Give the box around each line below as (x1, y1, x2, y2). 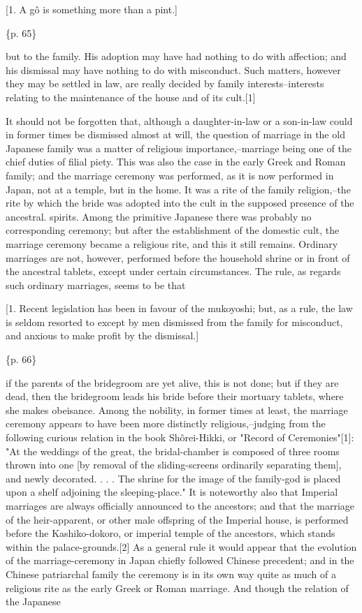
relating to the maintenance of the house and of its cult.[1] (6, 89, 256, 104)
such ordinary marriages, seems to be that (6, 277, 186, 292)
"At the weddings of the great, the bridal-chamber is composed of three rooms (6, 443, 340, 458)
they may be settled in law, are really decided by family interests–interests (6, 76, 324, 91)
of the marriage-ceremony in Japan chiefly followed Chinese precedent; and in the (6, 553, 354, 568)
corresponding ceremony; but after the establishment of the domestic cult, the (6, 223, 340, 237)
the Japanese (6, 594, 61, 609)
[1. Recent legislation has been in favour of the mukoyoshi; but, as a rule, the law (6, 301, 353, 316)
